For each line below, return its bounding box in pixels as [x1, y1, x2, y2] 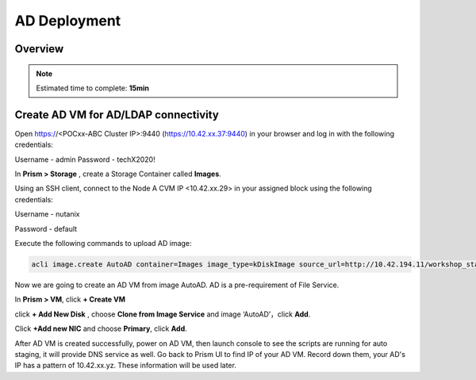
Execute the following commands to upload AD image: [14, 238, 192, 248]
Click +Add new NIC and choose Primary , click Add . [14, 324, 188, 333]
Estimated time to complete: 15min [36, 83, 150, 93]
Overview [14, 42, 64, 56]
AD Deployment [14, 12, 121, 29]
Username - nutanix [14, 209, 80, 219]
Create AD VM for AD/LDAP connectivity [14, 108, 220, 121]
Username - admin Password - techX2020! [14, 155, 155, 164]
